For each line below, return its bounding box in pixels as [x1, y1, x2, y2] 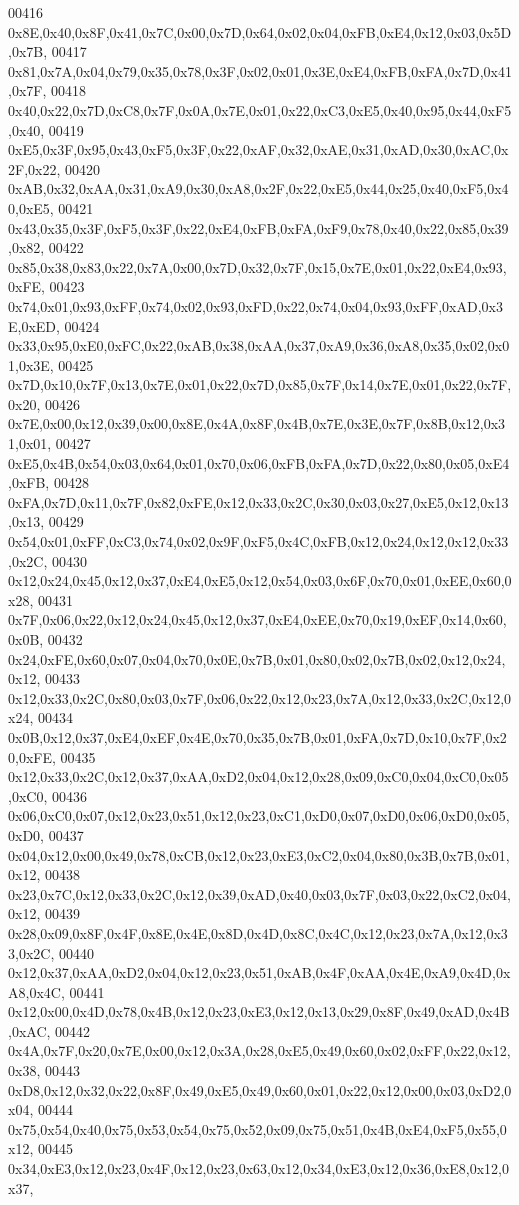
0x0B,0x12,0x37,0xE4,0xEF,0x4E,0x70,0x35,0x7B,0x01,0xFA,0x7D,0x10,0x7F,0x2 [8, 726, 507, 747]
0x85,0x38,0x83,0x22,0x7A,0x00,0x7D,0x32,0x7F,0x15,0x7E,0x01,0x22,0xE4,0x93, [8, 256, 507, 277]
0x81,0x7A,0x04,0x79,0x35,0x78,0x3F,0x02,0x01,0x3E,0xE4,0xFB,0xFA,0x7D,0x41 [8, 60, 512, 81]
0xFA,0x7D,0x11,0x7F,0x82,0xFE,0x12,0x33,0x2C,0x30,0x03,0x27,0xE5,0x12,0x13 [8, 491, 509, 512]
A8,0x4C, [8, 981, 65, 1002]
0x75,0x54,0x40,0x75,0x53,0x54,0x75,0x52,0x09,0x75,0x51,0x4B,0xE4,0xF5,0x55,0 [8, 1118, 507, 1139]
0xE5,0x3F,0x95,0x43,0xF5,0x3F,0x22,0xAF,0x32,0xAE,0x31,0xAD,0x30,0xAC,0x [8, 139, 509, 160]
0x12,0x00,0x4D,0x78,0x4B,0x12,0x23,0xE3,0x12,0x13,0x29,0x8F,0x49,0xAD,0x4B [8, 1001, 510, 1022]
